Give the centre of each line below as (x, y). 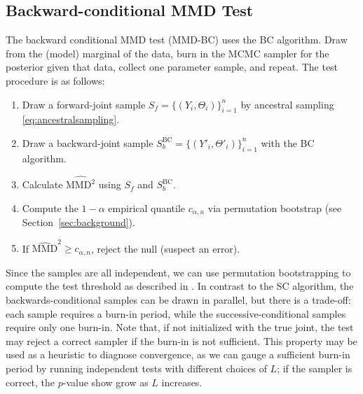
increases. (182, 382)
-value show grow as (105, 382)
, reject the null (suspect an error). (165, 248)
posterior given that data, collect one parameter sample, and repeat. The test (172, 67)
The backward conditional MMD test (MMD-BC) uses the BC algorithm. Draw (177, 40)
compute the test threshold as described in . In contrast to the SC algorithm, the (180, 286)
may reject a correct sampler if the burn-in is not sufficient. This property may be (181, 340)
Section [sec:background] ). (78, 222)
